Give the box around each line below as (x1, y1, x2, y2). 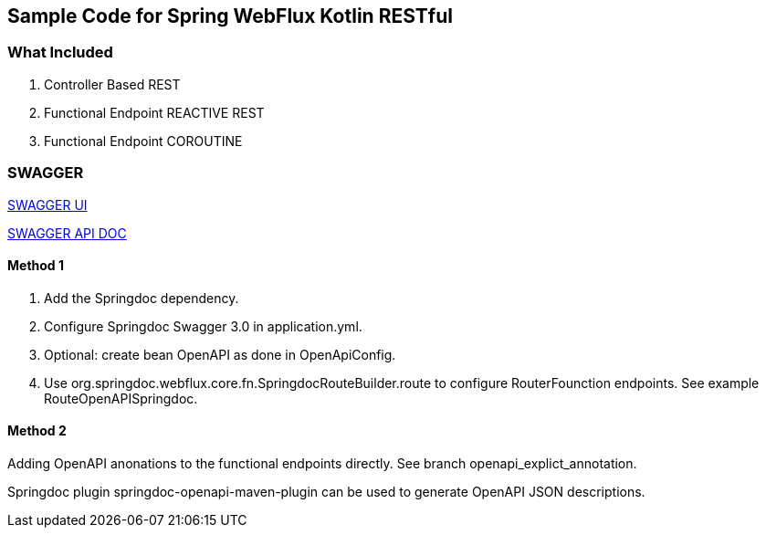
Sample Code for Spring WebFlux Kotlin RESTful (7, 5, 453, 27)
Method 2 (7, 423, 67, 439)
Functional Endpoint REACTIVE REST (44, 104, 265, 121)
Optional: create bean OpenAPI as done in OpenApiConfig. (44, 346, 396, 362)
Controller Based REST (44, 76, 181, 92)
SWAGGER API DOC (7, 225, 127, 241)
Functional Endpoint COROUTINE (44, 132, 243, 149)
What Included (7, 43, 113, 62)
